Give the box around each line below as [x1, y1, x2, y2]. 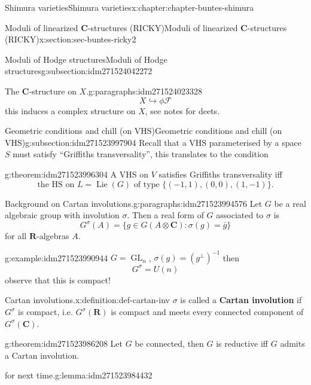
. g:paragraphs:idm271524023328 [86, 84, 203, 97]
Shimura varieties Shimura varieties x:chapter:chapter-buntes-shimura [5, 1, 254, 13]
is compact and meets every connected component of [111, 305, 304, 317]
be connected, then [135, 337, 204, 350]
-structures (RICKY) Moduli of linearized [87, 21, 238, 33]
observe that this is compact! [5, 273, 111, 286]
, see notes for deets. [145, 104, 220, 117]
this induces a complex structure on [5, 104, 136, 117]
